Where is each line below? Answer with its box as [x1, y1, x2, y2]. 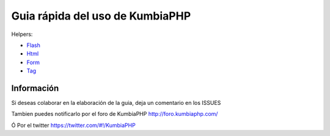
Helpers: [11, 30, 33, 38]
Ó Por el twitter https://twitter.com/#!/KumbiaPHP [11, 121, 136, 129]
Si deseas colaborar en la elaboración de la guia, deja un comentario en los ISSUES [11, 99, 221, 107]
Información [11, 83, 59, 93]
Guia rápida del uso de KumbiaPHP [11, 9, 191, 23]
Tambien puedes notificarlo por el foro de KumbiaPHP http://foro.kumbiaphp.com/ [11, 110, 218, 118]
